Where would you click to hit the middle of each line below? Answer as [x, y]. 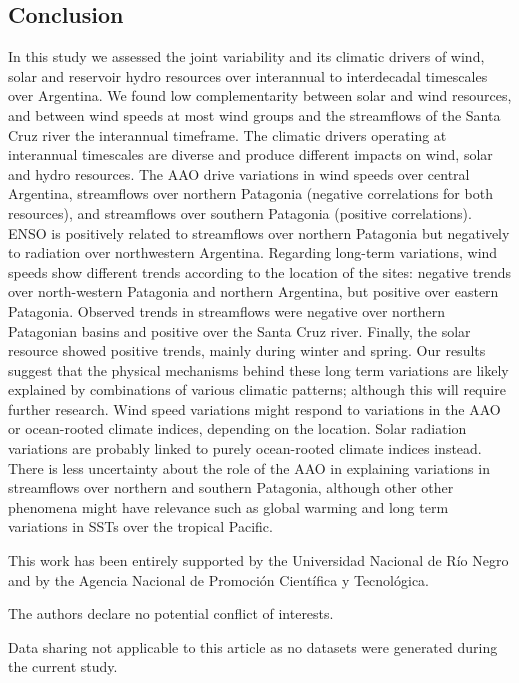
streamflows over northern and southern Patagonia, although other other [231, 487]
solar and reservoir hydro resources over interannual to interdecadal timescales [248, 75]
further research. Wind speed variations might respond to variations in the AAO [254, 408]
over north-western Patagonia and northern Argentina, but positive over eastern [253, 291]
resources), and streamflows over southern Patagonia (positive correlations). [240, 212]
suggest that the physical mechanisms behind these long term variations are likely [258, 369]
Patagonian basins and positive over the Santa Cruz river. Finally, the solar [239, 330]
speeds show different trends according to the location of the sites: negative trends [260, 271]
